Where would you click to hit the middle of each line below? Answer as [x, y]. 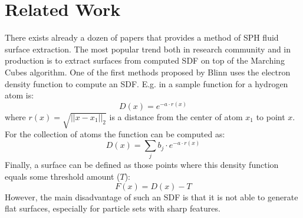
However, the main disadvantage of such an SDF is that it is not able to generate [151, 196]
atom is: [19, 95]
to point [271, 116]
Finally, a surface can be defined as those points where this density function [142, 165]
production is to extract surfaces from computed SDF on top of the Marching [145, 60]
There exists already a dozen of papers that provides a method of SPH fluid [142, 37]
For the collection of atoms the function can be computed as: [115, 134]
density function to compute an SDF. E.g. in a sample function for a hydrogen [146, 83]
